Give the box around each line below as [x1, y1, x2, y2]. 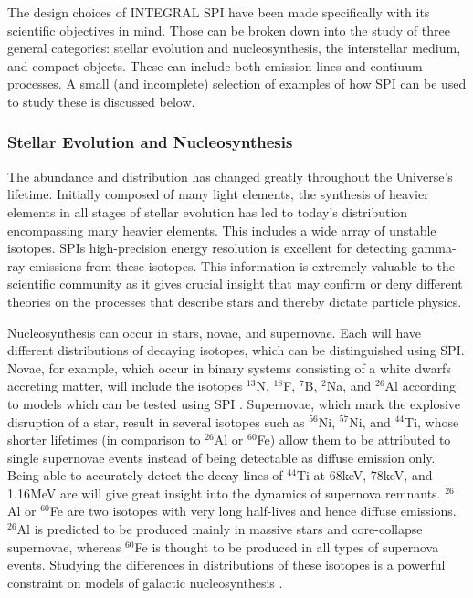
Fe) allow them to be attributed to [257, 430, 451, 449]
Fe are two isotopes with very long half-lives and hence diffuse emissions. [49, 501, 457, 520]
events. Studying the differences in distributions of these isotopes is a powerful [7, 555, 446, 574]
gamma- [411, 238, 457, 257]
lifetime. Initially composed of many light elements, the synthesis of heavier [7, 184, 429, 204]
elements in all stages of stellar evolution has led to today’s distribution [7, 202, 408, 221]
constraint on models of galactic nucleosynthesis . [7, 572, 283, 592]
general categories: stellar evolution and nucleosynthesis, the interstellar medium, [7, 38, 461, 58]
